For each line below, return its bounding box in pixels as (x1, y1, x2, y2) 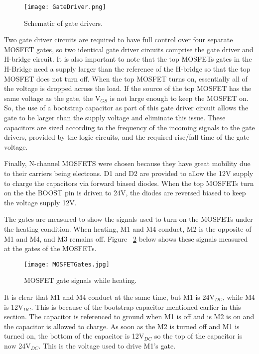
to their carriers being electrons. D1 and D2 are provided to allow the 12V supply (4, 168, 254, 178)
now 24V (4, 340, 31, 351)
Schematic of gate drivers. (24, 17, 103, 28)
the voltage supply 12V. (4, 197, 77, 207)
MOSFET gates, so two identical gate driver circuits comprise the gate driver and (4, 44, 254, 54)
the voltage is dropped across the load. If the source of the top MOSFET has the (4, 83, 252, 93)
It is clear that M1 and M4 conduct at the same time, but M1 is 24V (4, 291, 215, 302)
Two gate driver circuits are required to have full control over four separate (4, 34, 233, 45)
